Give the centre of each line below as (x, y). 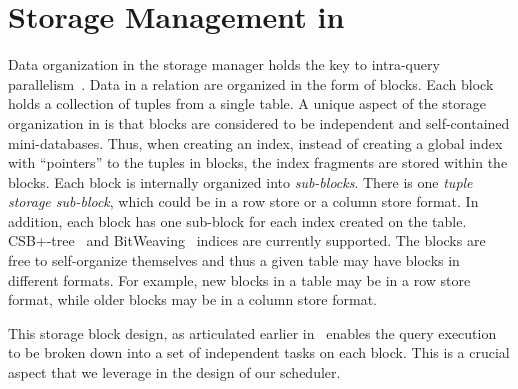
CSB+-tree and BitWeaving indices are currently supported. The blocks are (247, 240)
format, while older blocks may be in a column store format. (192, 299)
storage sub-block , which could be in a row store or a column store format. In (243, 201)
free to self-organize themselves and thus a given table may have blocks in (234, 260)
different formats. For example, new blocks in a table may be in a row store (239, 279)
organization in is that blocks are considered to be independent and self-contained (259, 122)
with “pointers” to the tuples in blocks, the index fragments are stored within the (258, 162)
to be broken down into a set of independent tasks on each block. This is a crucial (259, 352)
